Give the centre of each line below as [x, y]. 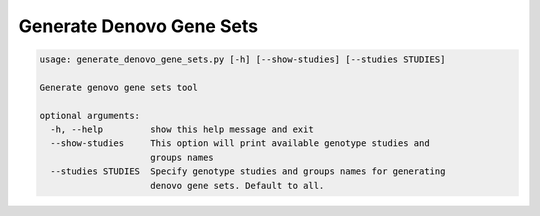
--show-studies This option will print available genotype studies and [240, 143]
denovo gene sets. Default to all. [237, 185]
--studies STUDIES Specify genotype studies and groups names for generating [248, 171]
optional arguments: [89, 115]
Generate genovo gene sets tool [119, 87]
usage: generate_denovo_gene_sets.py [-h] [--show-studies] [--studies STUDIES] [242, 59]
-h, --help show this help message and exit [182, 129]
